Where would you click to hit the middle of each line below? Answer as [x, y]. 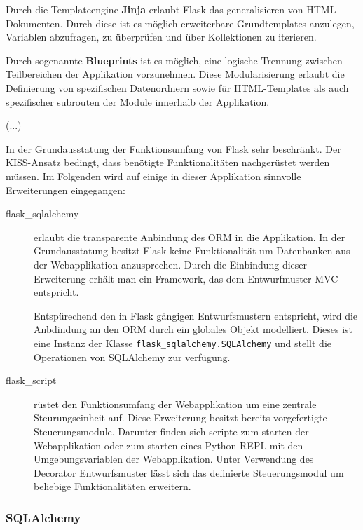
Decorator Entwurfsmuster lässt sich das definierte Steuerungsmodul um [189, 472]
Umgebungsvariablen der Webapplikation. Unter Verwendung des [174, 459]
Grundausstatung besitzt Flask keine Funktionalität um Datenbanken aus [192, 251]
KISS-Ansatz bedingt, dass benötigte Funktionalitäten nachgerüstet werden [168, 162]
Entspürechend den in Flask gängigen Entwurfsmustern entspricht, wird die [196, 315]
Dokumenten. [34, 23]
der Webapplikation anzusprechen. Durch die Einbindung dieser [171, 264]
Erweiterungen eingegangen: [66, 190]
